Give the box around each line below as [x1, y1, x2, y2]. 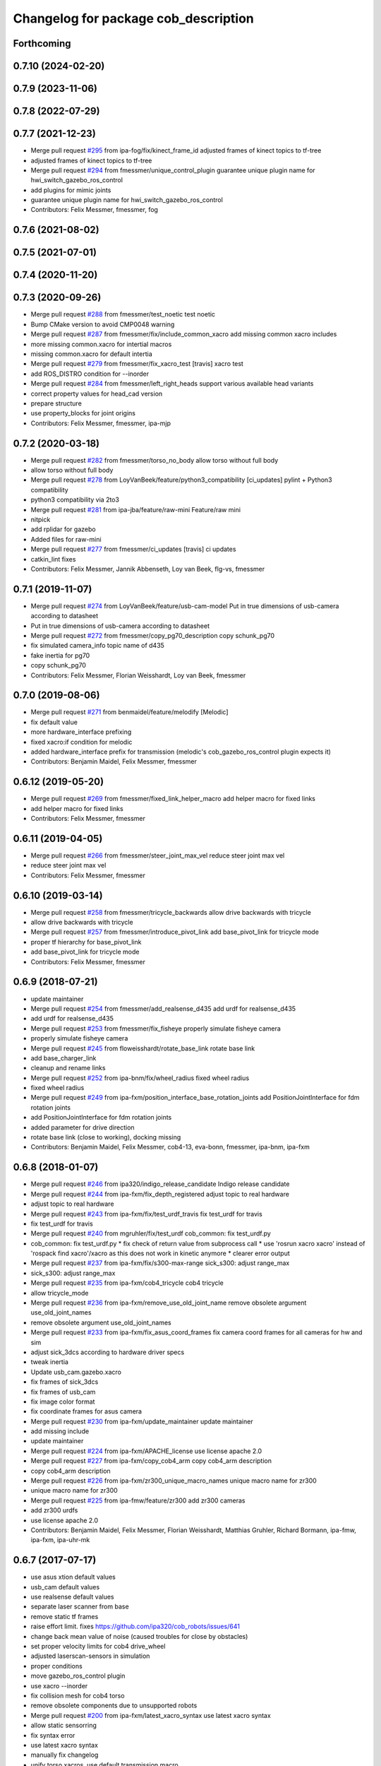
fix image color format [30, 1397, 95, 1406]
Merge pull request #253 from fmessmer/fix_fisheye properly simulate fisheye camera [30, 1024, 282, 1033]
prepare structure [30, 399, 83, 408]
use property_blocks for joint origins [30, 409, 136, 417]
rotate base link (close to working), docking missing [30, 1133, 181, 1142]
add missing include [30, 1427, 90, 1435]
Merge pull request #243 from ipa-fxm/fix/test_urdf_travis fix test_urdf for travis [30, 1209, 262, 1218]
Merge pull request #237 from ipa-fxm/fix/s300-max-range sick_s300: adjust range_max [30, 1259, 290, 1267]
